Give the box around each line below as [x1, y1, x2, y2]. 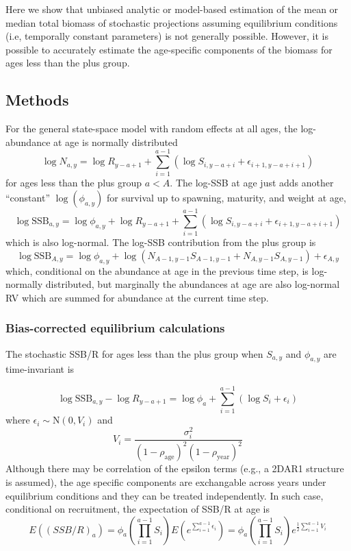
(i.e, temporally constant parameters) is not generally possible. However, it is [5, 29, 328, 43]
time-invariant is [5, 362, 75, 376]
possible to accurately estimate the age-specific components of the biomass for [5, 42, 333, 56]
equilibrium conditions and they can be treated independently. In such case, [5, 488, 324, 502]
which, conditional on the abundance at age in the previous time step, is [5, 263, 309, 278]
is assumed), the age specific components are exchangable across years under [5, 474, 326, 489]
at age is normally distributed [53, 134, 178, 149]
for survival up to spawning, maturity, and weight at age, [107, 191, 346, 205]
